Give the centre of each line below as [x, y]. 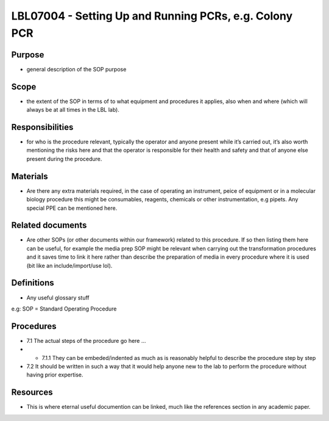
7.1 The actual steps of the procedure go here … [86, 340]
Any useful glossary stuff [58, 297]
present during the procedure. [64, 159]
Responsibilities [42, 127]
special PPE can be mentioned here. [72, 208]
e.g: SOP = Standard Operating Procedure [64, 309]
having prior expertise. [55, 375]
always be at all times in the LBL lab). [73, 110]
